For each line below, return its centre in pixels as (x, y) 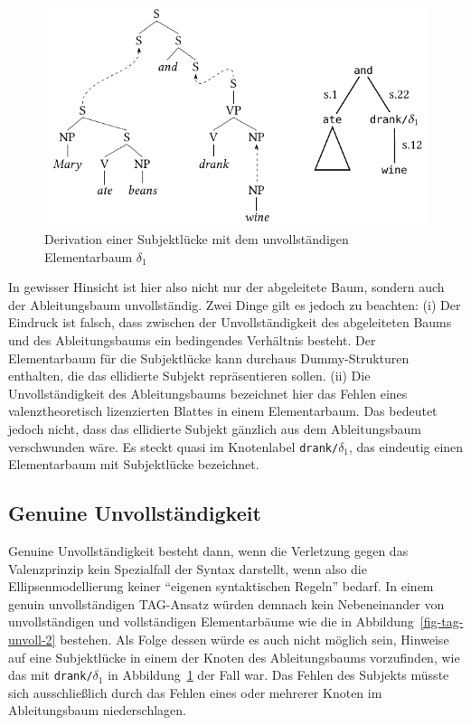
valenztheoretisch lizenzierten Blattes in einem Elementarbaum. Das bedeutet (223, 411)
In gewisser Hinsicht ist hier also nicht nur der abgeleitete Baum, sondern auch (226, 287)
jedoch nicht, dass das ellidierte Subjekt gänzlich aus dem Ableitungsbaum (215, 428)
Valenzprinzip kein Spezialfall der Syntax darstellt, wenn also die (188, 568)
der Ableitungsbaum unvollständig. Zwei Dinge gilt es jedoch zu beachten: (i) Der (235, 304)
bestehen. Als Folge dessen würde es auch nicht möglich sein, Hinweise (254, 639)
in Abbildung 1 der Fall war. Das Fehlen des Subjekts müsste (278, 675)
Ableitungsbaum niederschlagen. (97, 710)
